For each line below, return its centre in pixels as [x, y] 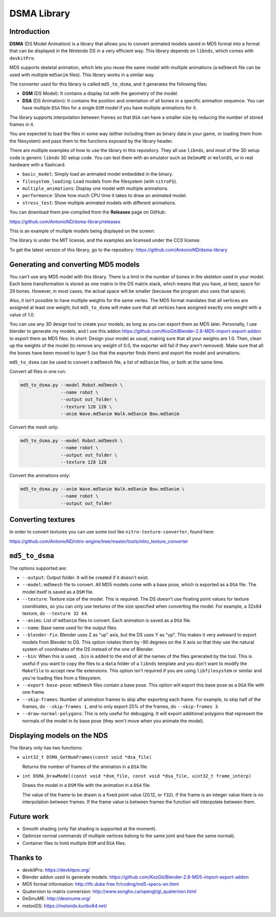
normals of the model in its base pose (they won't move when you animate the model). [113, 721]
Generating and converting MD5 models [75, 264]
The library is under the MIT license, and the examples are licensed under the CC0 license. [105, 240]
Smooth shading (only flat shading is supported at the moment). [89, 829]
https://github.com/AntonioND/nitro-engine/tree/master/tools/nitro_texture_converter [99, 541]
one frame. [34, 692]
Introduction [30, 31]
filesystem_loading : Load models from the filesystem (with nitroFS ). [100, 181]
